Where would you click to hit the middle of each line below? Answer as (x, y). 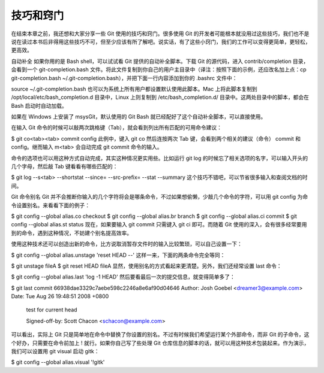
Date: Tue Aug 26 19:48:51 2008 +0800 (60, 296)
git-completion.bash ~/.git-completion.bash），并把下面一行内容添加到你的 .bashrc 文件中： (124, 78)
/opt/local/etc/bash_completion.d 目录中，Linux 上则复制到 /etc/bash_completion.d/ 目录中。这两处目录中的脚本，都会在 (160, 97)
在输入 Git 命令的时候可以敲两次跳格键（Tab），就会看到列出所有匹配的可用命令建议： (116, 128)
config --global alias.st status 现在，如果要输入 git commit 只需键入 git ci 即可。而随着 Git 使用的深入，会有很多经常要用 (159, 225)
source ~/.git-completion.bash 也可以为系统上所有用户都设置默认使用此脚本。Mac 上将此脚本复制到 (134, 89)
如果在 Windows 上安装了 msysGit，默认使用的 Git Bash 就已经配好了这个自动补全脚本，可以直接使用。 (139, 117)
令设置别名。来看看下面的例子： (50, 205)
